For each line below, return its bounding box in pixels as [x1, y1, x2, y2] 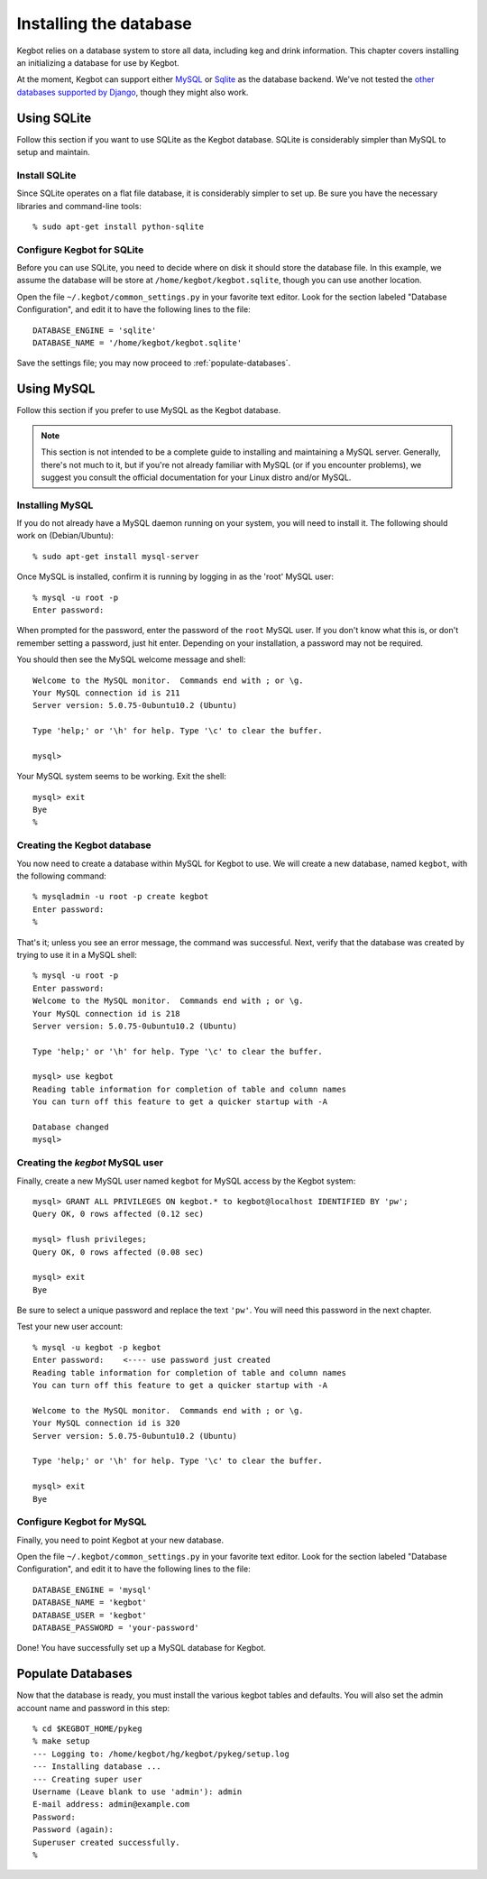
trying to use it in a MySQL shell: [16, 949, 137, 960]
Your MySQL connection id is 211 [32, 687, 180, 698]
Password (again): [32, 1825, 115, 1835]
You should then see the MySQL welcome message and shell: [16, 654, 246, 665]
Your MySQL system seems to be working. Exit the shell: [16, 771, 227, 782]
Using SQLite [16, 110, 92, 125]
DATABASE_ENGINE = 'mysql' [32, 1584, 152, 1595]
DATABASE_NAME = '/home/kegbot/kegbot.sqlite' [32, 338, 243, 348]
